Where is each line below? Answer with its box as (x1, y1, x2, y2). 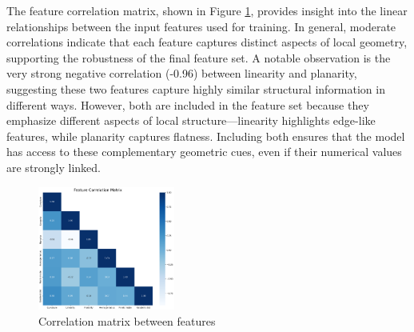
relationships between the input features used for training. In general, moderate (6, 18, 396, 34)
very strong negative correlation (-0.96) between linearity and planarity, (6, 65, 357, 82)
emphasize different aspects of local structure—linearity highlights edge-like (6, 112, 376, 129)
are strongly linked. (6, 158, 102, 175)
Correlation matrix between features (38, 312, 216, 329)
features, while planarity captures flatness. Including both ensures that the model (6, 127, 405, 144)
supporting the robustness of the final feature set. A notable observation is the (6, 49, 391, 66)
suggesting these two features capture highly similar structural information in (6, 80, 385, 97)
